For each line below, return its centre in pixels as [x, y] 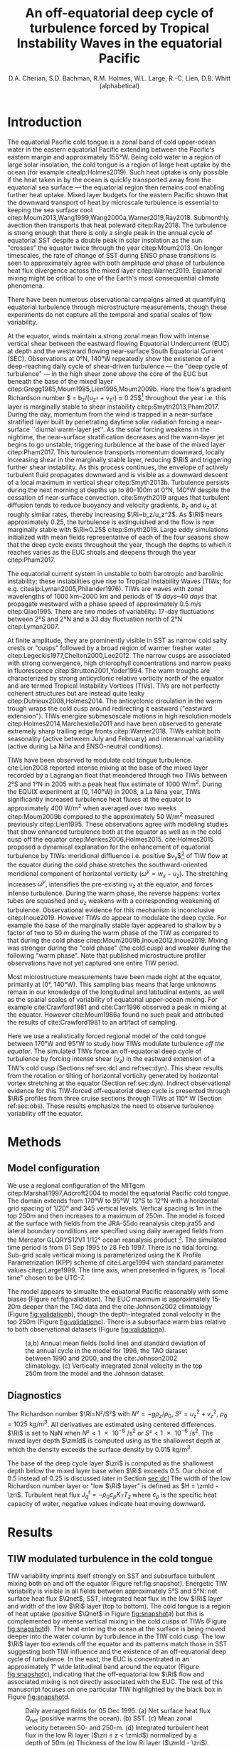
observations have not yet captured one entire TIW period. [93, 963]
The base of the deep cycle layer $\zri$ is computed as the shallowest [110, 1463]
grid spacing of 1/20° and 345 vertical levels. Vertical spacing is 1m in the [115, 1208]
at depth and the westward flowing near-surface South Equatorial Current [115, 351]
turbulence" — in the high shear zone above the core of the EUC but [108, 373]
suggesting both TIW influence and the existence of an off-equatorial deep [117, 1652]
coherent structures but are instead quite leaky [76, 693]
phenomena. [26, 286]
